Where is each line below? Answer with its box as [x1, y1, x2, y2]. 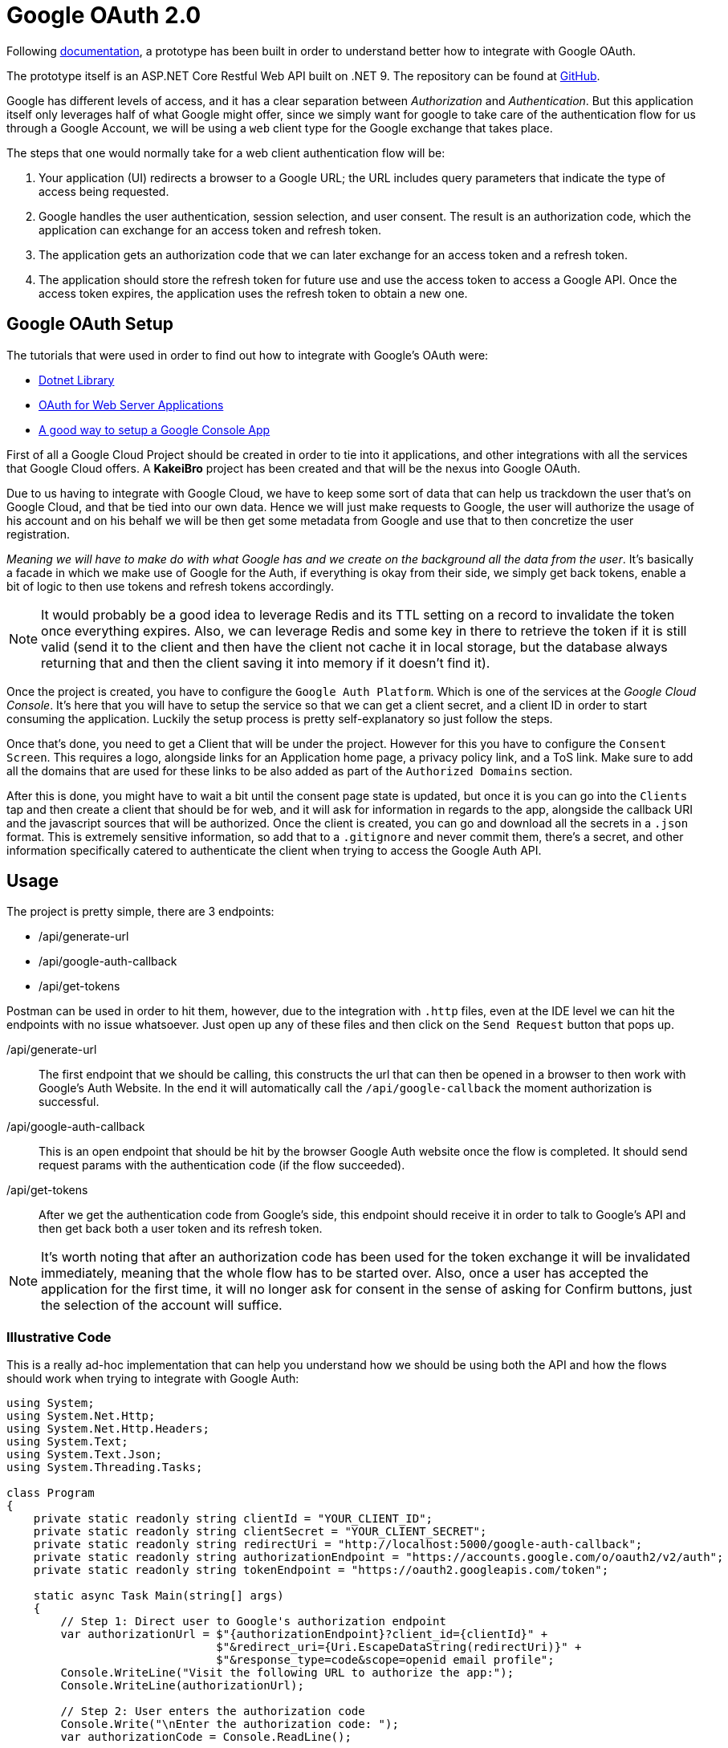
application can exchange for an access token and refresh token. [39, 222, 382, 237]
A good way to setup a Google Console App [39, 422, 270, 437]
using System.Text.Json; [6, 1448, 162, 1461]
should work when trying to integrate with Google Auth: [6, 1372, 299, 1386]
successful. [39, 1095, 100, 1109]
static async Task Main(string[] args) [33, 1589, 284, 1603]
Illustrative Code [6, 1328, 112, 1345]
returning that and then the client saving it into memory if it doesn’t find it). [41, 654, 490, 671]
